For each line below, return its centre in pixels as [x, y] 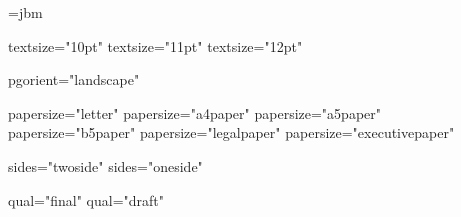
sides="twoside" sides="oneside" [105, 165]
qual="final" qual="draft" [86, 199]
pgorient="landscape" [74, 79]
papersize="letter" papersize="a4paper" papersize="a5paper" [195, 112]
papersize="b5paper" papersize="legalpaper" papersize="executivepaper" [231, 132]
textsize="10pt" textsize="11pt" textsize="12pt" [155, 45]
